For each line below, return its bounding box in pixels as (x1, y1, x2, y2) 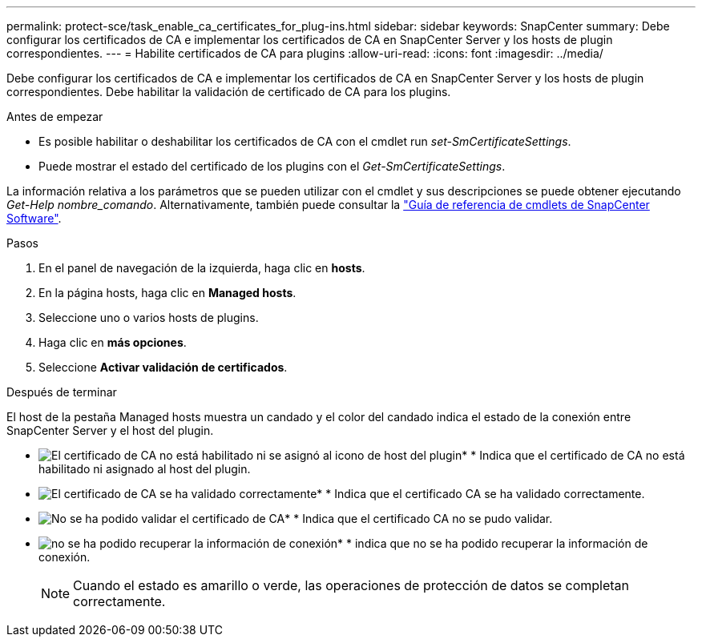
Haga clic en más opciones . (38, 336, 187, 349)
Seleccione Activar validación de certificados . (38, 360, 288, 374)
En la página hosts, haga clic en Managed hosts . (38, 286, 297, 299)
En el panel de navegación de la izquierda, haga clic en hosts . (38, 261, 365, 275)
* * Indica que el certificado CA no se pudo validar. (284, 512, 553, 525)
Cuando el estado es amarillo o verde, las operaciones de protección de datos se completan (73, 577, 629, 593)
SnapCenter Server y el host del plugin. (6, 424, 214, 437)
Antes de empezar (6, 110, 103, 123)
